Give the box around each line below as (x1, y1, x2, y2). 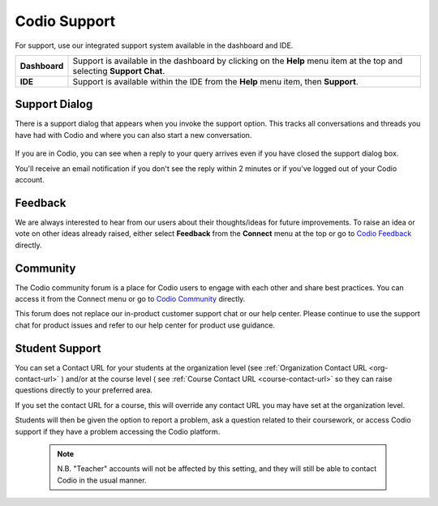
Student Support (15, 341, 101, 355)
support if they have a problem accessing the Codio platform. (15, 427, 221, 436)
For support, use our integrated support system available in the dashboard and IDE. (15, 41, 294, 50)
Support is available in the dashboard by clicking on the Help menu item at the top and (72, 55, 403, 66)
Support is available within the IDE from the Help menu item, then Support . (72, 75, 359, 87)
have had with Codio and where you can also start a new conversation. (15, 130, 252, 139)
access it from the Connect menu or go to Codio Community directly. (15, 294, 246, 303)
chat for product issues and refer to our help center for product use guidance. (15, 320, 276, 330)
